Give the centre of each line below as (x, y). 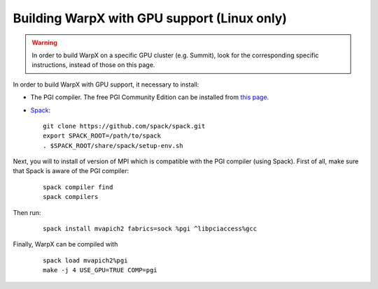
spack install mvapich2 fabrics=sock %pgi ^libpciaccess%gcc (150, 229)
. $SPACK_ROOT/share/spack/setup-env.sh (113, 146)
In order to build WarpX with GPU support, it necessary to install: (106, 84)
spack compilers (71, 197)
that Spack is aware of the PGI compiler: (71, 171)
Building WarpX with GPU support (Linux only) (150, 18)
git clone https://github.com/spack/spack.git (124, 126)
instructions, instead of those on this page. (93, 65)
